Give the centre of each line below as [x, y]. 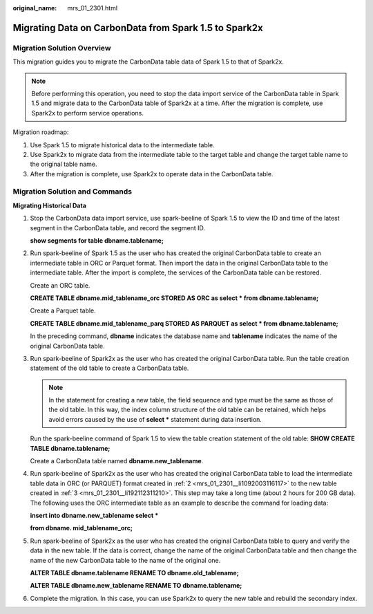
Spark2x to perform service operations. [88, 113]
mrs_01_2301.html [92, 8]
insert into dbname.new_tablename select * [94, 515]
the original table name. [64, 164]
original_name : [35, 8]
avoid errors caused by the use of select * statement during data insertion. [155, 419]
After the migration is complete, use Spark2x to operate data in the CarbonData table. [152, 174]
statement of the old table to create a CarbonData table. [109, 368]
